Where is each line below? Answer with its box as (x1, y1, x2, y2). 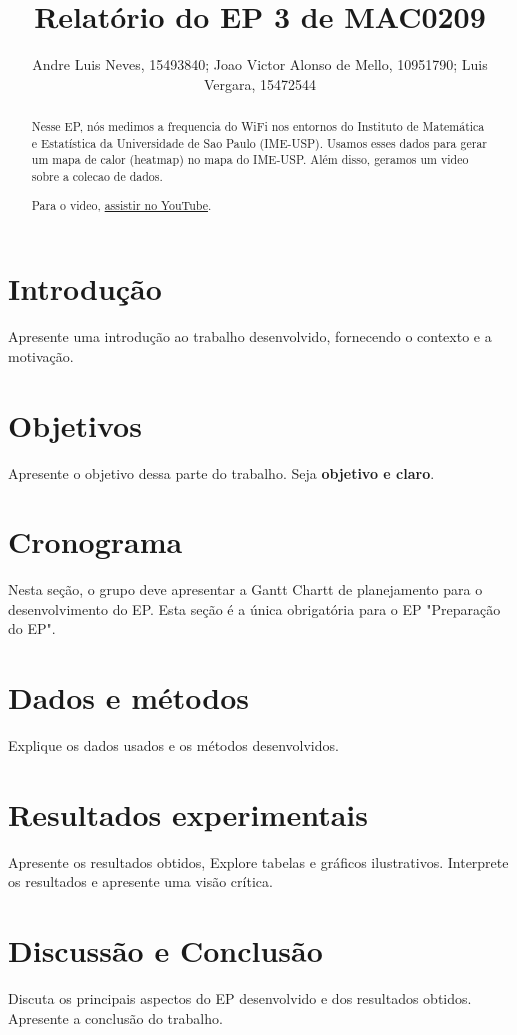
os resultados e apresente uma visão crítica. (8, 871, 273, 892)
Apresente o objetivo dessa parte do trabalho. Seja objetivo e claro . (8, 462, 435, 483)
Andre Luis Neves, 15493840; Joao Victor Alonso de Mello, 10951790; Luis (32, 54, 488, 75)
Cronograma (8, 521, 183, 562)
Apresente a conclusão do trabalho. (8, 1007, 223, 1028)
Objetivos (8, 404, 142, 445)
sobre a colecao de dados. (31, 168, 163, 185)
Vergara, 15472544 (203, 73, 317, 94)
